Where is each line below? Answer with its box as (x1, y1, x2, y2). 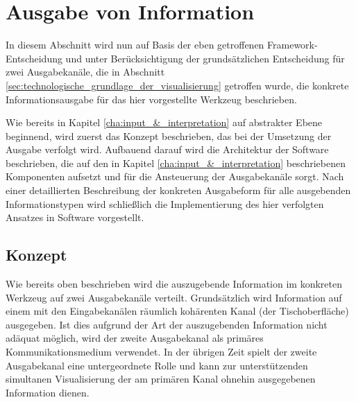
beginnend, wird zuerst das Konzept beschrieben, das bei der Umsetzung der (6, 128, 332, 143)
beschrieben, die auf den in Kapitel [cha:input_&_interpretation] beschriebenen (6, 155, 346, 170)
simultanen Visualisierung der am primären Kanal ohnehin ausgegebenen (6, 372, 316, 386)
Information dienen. (6, 385, 90, 399)
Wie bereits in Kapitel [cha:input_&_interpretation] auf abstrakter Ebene (6, 115, 323, 130)
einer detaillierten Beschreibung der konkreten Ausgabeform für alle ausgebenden (6, 183, 351, 198)
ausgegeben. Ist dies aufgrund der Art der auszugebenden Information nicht (6, 317, 328, 331)
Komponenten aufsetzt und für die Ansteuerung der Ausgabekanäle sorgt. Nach (6, 169, 344, 184)
